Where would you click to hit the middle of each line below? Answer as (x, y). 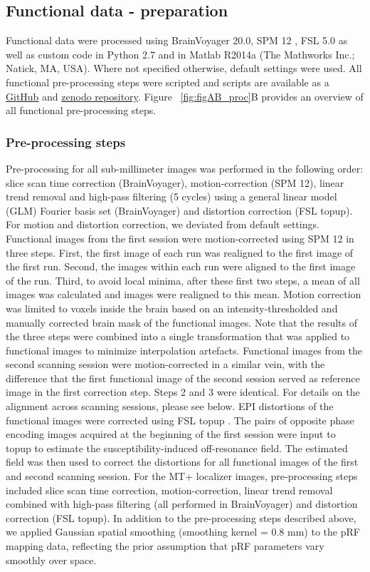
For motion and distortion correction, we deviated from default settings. (163, 224)
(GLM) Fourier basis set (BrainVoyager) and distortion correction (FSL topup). (179, 210)
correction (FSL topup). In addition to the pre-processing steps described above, (181, 517)
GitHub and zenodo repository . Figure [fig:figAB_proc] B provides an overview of (185, 96)
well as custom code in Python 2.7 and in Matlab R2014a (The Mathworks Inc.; (180, 54)
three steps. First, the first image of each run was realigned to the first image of (180, 252)
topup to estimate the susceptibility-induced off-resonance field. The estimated (177, 448)
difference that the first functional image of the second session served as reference (183, 378)
